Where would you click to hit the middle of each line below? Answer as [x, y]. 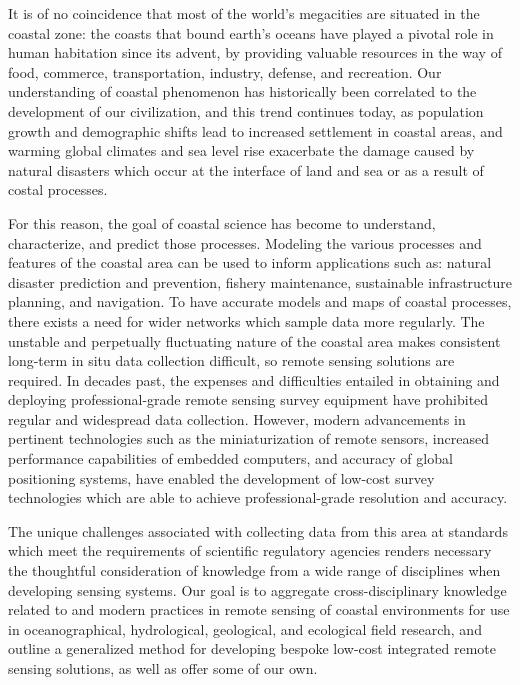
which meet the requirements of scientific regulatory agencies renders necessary [250, 550]
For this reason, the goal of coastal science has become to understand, [222, 222]
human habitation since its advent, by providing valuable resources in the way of [255, 52]
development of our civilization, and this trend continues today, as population [246, 110]
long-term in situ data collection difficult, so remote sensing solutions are [231, 360]
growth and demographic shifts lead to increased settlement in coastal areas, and [255, 130]
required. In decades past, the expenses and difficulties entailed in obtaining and [254, 379]
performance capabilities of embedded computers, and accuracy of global [230, 458]
